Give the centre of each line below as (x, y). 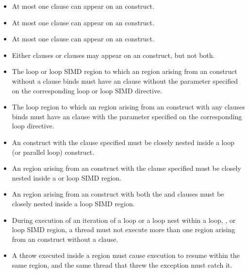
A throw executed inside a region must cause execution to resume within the (126, 255)
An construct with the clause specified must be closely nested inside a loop (123, 142)
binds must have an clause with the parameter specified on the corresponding (127, 116)
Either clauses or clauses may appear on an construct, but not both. (113, 55)
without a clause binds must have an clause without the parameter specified (125, 81)
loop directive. (33, 126)
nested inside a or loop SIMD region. (67, 177)
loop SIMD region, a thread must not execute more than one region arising (124, 229)
